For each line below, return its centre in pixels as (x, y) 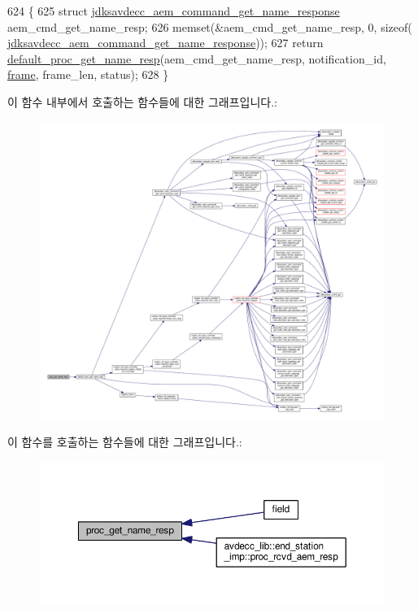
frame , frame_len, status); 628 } (88, 74)
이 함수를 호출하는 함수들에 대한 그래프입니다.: (125, 442)
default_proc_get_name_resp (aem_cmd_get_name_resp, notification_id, (197, 58)
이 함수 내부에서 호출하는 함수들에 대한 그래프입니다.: (142, 101)
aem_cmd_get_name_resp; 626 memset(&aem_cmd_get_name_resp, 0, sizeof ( (210, 26)
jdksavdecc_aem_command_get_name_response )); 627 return (165, 43)
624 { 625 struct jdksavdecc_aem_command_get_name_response (174, 11)
